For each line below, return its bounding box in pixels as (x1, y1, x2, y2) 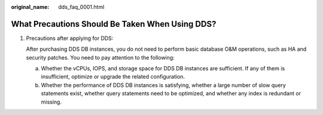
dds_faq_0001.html (58, 4, 105, 10)
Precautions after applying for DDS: (26, 35, 114, 42)
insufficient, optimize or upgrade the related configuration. (41, 73, 185, 80)
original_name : (11, 4, 50, 10)
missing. (41, 98, 62, 105)
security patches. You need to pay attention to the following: (26, 54, 175, 61)
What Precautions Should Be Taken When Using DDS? (11, 18, 217, 29)
